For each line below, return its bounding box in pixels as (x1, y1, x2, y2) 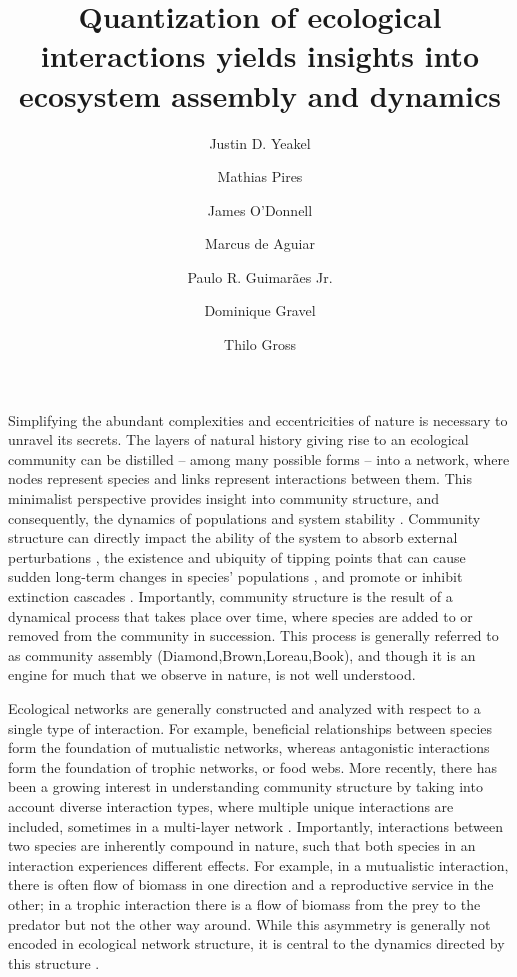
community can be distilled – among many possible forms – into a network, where (8, 448, 510, 469)
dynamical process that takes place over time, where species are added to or (8, 605, 473, 626)
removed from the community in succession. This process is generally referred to (8, 625, 499, 646)
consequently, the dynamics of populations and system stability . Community (8, 507, 481, 528)
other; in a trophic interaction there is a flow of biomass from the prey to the (8, 893, 481, 914)
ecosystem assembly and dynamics (18, 74, 502, 115)
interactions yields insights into (40, 35, 480, 76)
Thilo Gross (224, 334, 296, 355)
